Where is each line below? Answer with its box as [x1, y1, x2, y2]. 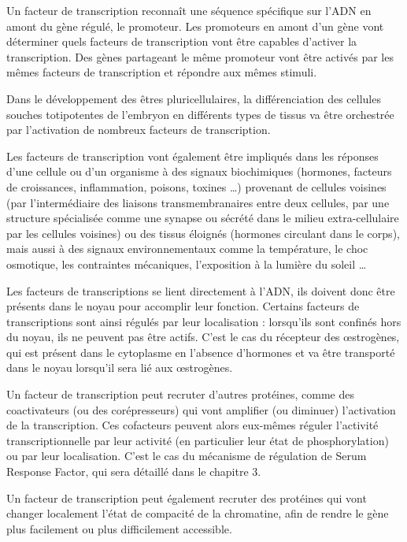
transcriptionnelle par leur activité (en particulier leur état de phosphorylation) [6, 432, 389, 448]
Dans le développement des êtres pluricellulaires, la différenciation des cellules [6, 90, 381, 106]
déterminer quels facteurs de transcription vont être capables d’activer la [6, 33, 357, 50]
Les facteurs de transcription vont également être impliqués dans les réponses [6, 147, 379, 164]
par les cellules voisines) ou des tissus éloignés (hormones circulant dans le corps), [6, 225, 400, 241]
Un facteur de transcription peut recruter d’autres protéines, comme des [6, 386, 355, 403]
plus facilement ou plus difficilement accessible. [6, 520, 232, 536]
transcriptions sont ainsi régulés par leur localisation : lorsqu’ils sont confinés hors [6, 313, 401, 329]
